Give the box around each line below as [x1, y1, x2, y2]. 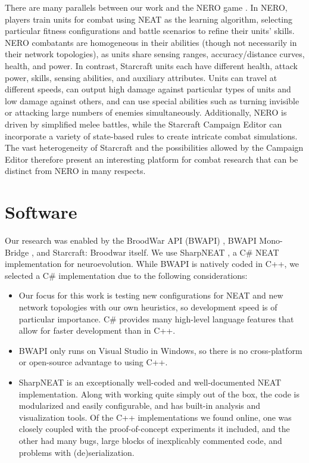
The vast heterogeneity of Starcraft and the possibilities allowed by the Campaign [5, 141, 304, 154]
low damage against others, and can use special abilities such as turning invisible [5, 94, 299, 107]
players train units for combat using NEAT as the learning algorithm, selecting [5, 13, 293, 25]
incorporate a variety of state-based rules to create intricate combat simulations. [5, 129, 298, 142]
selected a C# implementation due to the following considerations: [5, 269, 248, 281]
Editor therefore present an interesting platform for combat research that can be [5, 153, 298, 165]
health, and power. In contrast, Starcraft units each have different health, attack [5, 59, 298, 72]
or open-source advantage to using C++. [18, 356, 168, 368]
